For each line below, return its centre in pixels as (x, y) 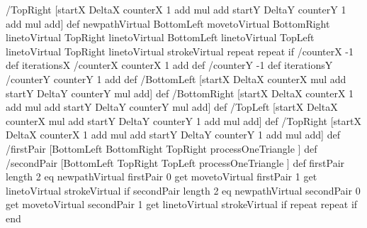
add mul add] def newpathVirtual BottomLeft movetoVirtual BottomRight (168, 23)
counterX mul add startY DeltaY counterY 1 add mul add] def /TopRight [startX (183, 120)
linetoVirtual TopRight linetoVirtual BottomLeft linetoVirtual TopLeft (160, 37)
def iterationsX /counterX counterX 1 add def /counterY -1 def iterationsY (169, 65)
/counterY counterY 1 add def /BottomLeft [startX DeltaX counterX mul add (176, 78)
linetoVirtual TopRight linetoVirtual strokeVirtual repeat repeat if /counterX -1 (180, 51)
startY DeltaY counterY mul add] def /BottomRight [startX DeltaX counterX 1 (180, 93)
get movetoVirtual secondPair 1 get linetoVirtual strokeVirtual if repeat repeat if (182, 204)
